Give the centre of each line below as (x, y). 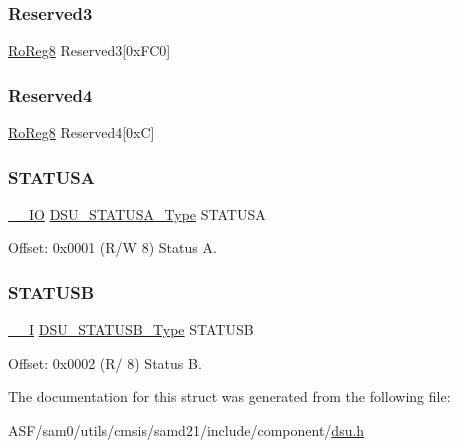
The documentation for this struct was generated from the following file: (229, 396)
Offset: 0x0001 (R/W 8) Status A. (112, 247)
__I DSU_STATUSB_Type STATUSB (131, 329)
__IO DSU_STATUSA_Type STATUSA (137, 213)
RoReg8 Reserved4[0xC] (81, 132)
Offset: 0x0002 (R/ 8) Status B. (105, 362)
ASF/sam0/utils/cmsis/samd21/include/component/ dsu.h (186, 430)
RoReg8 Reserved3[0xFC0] (89, 50)
